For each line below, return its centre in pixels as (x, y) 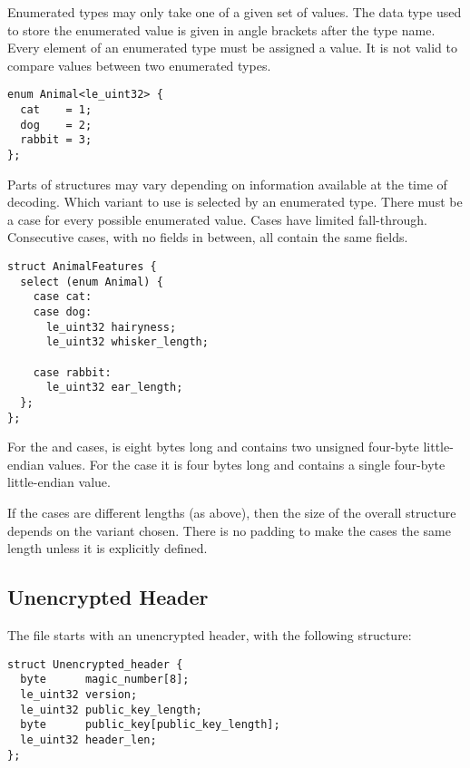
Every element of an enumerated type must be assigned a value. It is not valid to (232, 48)
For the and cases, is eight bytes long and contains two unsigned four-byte (213, 447)
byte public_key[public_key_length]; (150, 725)
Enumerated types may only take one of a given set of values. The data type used (235, 12)
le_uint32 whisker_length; (127, 342)
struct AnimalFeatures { (82, 267)
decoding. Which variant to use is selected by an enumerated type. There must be (235, 202)
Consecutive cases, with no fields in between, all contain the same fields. (208, 237)
